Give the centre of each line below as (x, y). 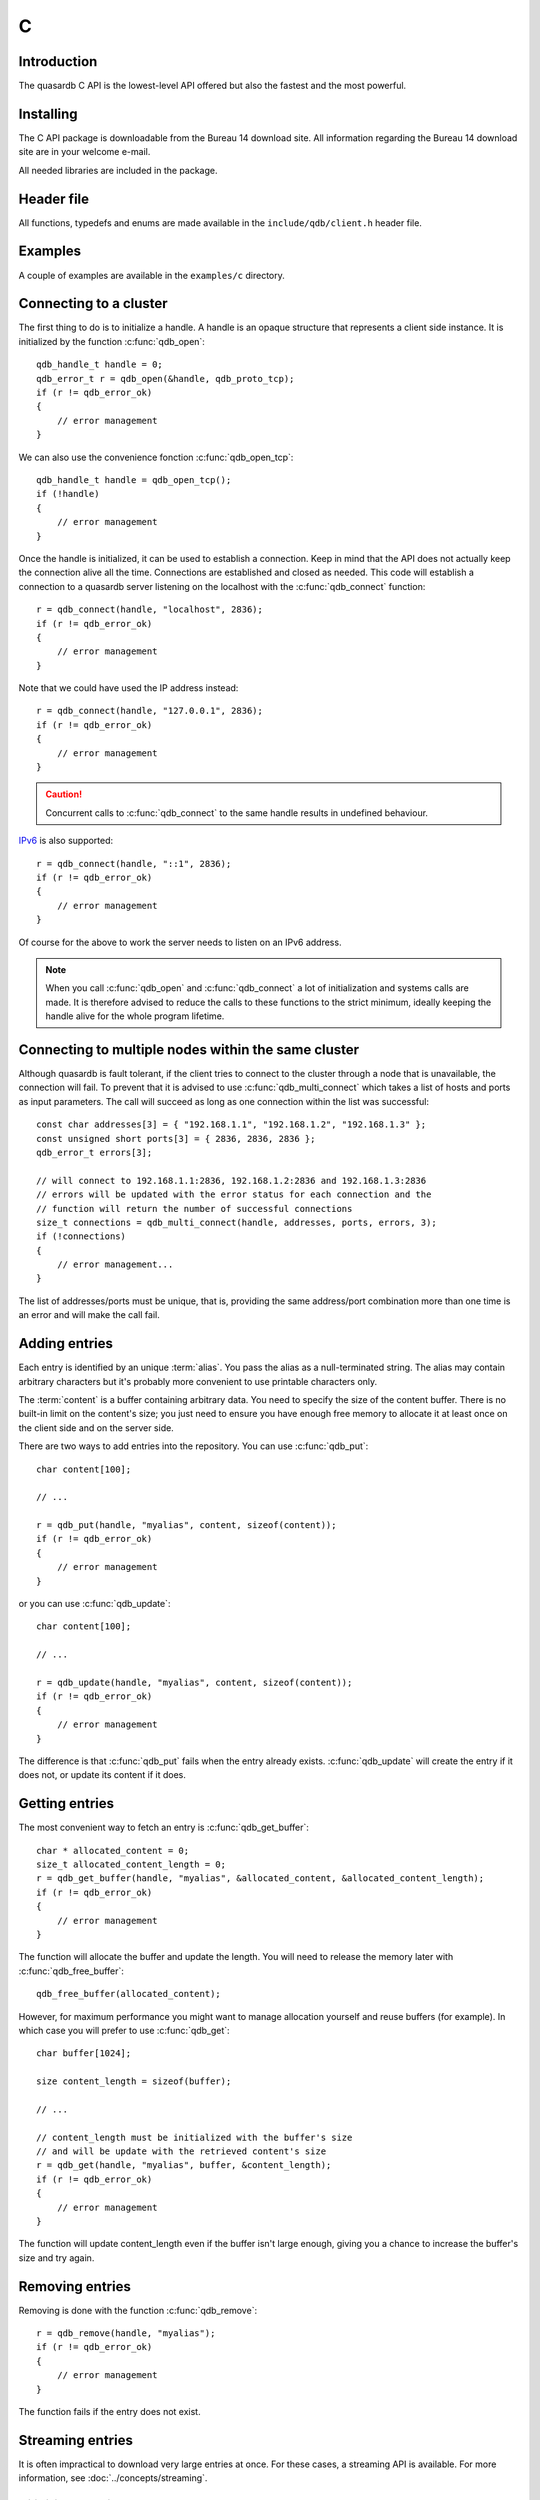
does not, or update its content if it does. (102, 1775)
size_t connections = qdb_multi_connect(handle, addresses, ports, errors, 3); (236, 1222)
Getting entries (66, 1803)
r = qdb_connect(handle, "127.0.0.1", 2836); (150, 711)
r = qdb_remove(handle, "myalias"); (126, 2333)
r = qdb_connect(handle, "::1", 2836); (134, 863)
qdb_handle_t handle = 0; (100, 364)
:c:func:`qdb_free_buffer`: (71, 1971)
